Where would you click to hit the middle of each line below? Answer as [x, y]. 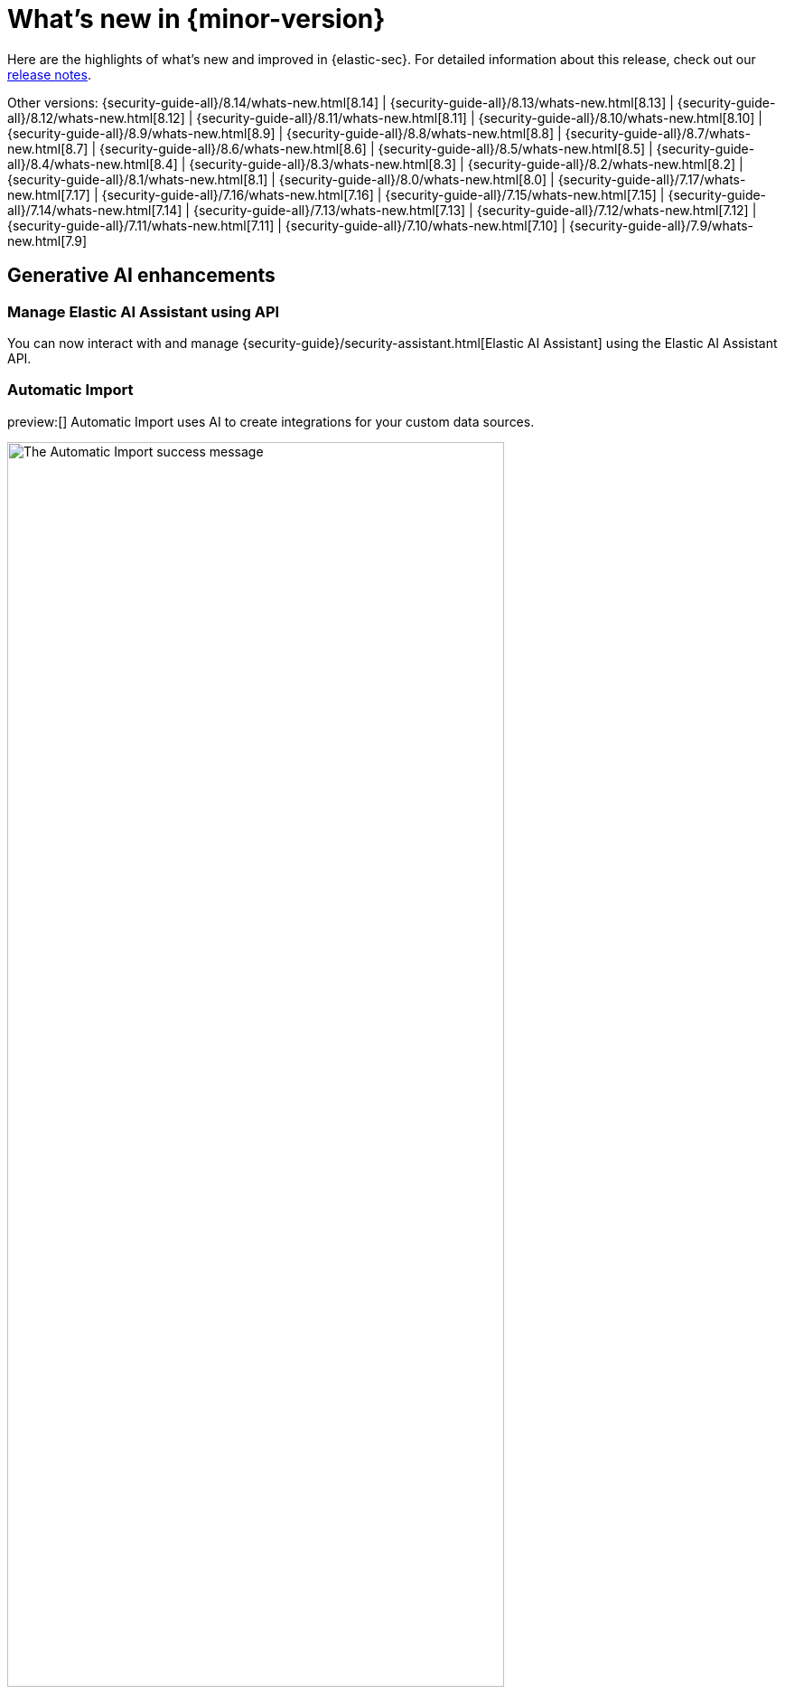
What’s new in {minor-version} [196, 19]
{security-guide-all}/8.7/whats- [658, 133]
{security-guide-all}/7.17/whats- [652, 179]
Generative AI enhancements [141, 276]
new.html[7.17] [49, 194]
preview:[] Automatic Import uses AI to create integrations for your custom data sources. [271, 421]
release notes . [49, 74]
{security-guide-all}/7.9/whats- [661, 225]
